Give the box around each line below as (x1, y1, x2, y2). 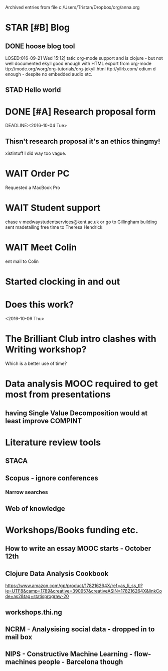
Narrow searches (5, 489, 49, 496)
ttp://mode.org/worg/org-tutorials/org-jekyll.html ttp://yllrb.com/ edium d (5, 66, 156, 72)
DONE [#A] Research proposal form (5, 106, 156, 117)
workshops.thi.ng (5, 608, 63, 616)
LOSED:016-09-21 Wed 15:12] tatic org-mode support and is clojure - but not (5, 55, 163, 61)
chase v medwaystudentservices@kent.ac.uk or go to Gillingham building (5, 219, 157, 225)
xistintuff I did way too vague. (5, 150, 67, 156)
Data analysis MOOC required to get (5, 378, 158, 390)
